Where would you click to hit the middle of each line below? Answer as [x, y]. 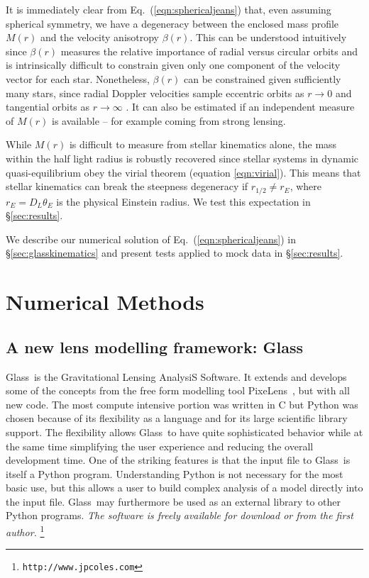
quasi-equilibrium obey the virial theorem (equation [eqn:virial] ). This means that [183, 172]
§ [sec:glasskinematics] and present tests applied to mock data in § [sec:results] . [175, 253]
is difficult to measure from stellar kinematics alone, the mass [203, 144]
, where [305, 186]
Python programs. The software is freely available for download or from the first [180, 515]
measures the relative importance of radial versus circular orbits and [209, 51]
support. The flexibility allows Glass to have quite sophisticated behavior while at [184, 432]
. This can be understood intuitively [268, 37]
